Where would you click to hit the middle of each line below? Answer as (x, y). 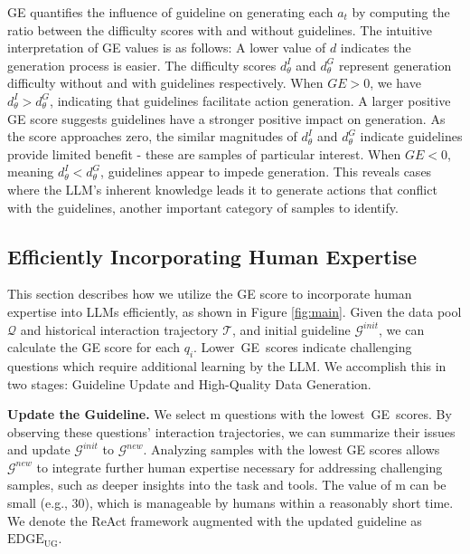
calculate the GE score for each (94, 347)
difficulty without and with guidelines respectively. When (165, 83)
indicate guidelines (411, 136)
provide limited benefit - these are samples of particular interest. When (204, 153)
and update (39, 449)
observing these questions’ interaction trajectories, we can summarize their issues (231, 431)
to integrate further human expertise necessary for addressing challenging (240, 467)
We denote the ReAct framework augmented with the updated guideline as (215, 520)
